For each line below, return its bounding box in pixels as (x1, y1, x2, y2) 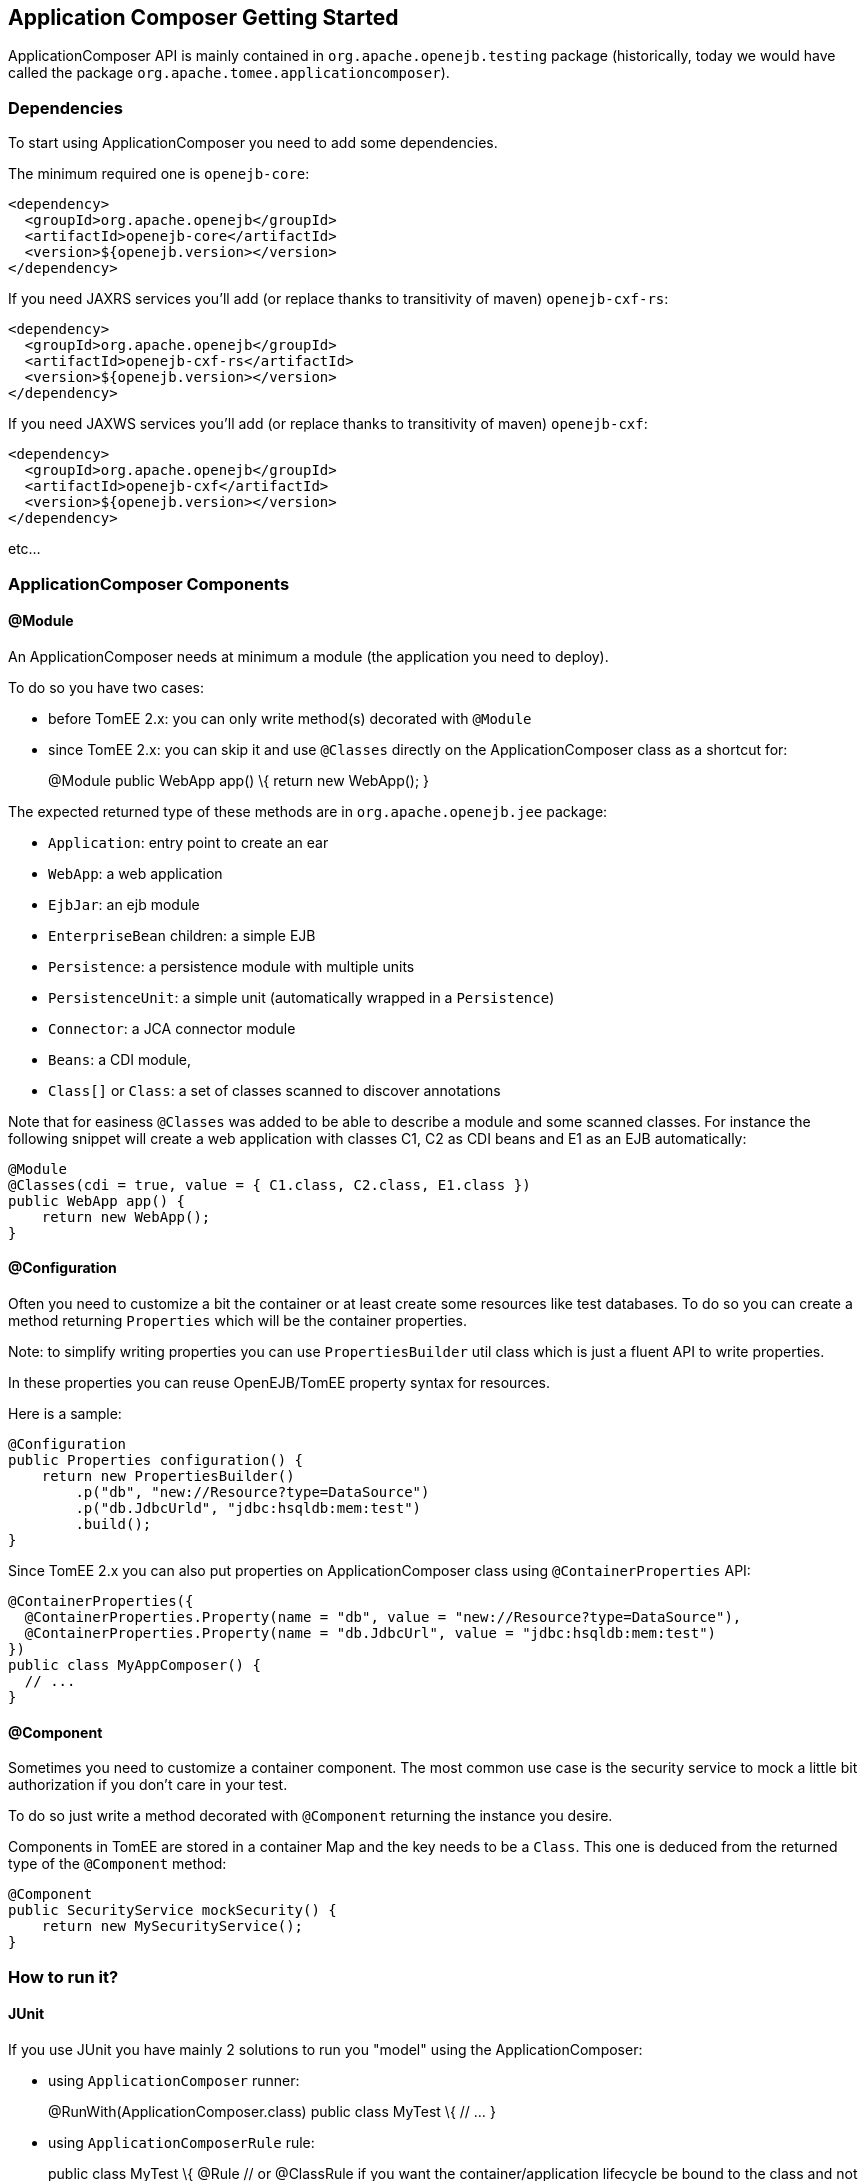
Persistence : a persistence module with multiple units (48, 957, 415, 975)
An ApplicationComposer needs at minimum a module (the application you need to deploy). (8, 647, 609, 665)
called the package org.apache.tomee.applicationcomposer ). (8, 64, 450, 82)
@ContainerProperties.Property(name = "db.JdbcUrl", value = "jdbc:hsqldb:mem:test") (24, 1624, 717, 1641)
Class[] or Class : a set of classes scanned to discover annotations (48, 1081, 501, 1099)
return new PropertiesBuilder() (41, 1467, 295, 1484)
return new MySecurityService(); (41, 1918, 304, 1935)
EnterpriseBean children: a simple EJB (48, 926, 316, 944)
